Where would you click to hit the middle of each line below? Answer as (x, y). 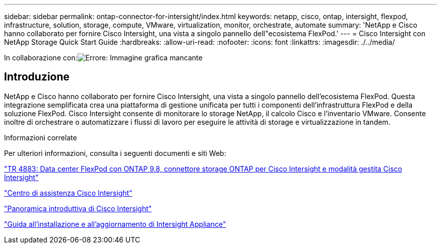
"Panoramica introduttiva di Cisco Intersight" (78, 208)
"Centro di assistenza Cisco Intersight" (68, 193)
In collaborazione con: (41, 58)
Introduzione (37, 77)
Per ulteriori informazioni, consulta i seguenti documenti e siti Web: (115, 153)
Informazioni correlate (41, 137)
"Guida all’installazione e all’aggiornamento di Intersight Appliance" (115, 224)
